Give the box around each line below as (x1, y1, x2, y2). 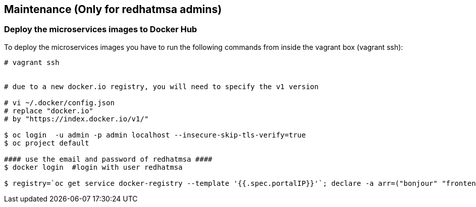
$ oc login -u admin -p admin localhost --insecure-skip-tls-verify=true (4, 130, 306, 139)
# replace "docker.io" (4, 106, 94, 115)
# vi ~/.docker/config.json (4, 98, 115, 107)
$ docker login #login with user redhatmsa (4, 163, 183, 171)
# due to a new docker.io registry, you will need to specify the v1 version (4, 82, 319, 91)
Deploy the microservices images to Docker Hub (4, 24, 197, 35)
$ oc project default (4, 139, 89, 147)
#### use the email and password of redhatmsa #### (4, 155, 213, 163)
